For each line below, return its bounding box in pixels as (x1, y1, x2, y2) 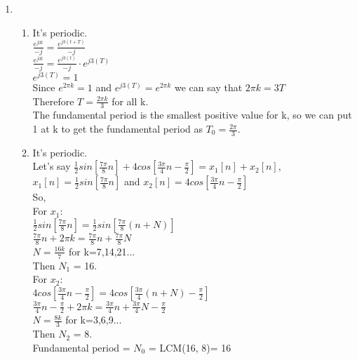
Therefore (32, 93, 74, 108)
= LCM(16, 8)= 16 (148, 340, 231, 354)
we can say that (175, 80, 243, 95)
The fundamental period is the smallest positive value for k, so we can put (32, 107, 352, 122)
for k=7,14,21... (69, 244, 135, 258)
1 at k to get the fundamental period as (32, 121, 203, 136)
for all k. (112, 93, 149, 108)
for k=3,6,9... (65, 312, 122, 327)
